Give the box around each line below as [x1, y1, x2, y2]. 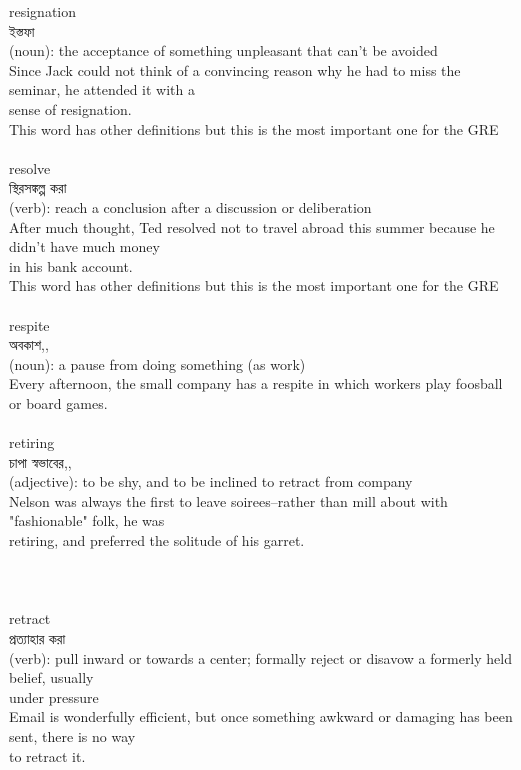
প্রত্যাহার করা [9, 628, 66, 648]
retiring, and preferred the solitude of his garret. [9, 530, 305, 551]
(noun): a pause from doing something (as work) [9, 353, 306, 374]
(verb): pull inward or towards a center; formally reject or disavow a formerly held [9, 647, 512, 668]
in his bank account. [9, 255, 133, 276]
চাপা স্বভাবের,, [9, 451, 72, 472]
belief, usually [9, 667, 94, 688]
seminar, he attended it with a [9, 79, 196, 100]
